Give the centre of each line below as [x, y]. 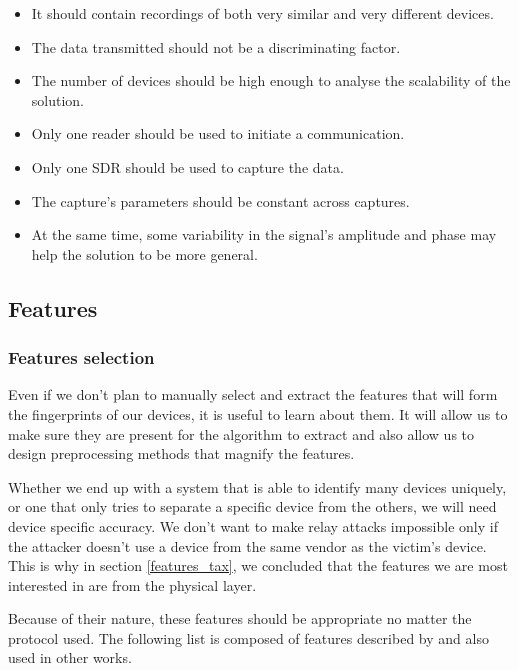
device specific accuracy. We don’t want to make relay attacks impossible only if [253, 525]
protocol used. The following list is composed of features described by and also [248, 637]
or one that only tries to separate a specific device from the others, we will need [252, 506]
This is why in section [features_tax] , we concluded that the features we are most [258, 565]
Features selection [81, 357]
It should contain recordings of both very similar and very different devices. [262, 13]
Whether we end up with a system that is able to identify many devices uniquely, [257, 486]
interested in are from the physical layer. [132, 584]
